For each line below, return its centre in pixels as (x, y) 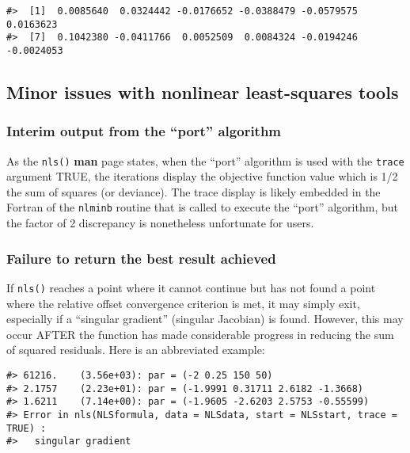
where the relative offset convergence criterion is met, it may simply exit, (183, 303)
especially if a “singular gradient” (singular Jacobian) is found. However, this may (205, 319)
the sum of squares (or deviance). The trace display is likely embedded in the (194, 191)
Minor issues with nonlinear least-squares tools (203, 92)
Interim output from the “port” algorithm (144, 131)
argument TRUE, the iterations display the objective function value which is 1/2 (202, 176)
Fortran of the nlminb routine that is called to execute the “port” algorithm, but (202, 207)
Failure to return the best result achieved (141, 258)
